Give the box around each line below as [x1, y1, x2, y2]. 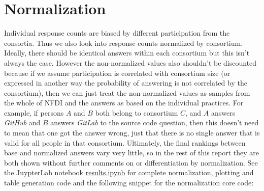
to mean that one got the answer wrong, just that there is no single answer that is [4, 127, 260, 138]
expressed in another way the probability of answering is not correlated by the [4, 77, 247, 88]
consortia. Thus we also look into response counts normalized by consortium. [4, 37, 243, 48]
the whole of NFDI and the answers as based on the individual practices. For [4, 97, 244, 108]
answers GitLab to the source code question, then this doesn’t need [50, 117, 259, 128]
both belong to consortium [95, 107, 178, 118]
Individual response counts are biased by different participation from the [4, 28, 230, 38]
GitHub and [4, 117, 41, 128]
